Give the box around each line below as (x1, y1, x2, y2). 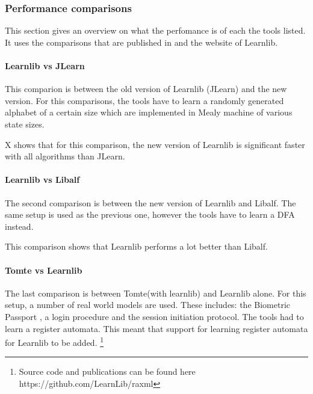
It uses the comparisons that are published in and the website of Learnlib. (5, 35, 278, 48)
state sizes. (5, 117, 45, 130)
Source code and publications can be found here (19, 365, 196, 378)
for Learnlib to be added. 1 (5, 334, 104, 348)
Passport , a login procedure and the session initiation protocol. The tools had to (5, 310, 304, 322)
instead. (5, 220, 34, 232)
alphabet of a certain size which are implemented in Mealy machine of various (5, 106, 293, 119)
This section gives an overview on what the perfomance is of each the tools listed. (5, 24, 306, 37)
